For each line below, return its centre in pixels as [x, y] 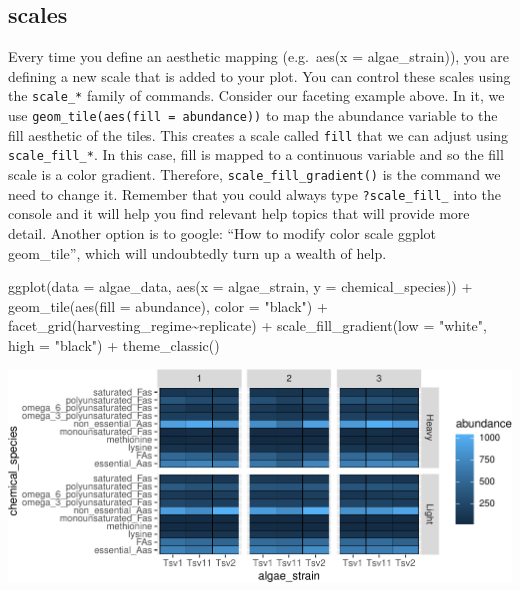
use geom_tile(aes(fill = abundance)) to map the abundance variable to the [253, 115]
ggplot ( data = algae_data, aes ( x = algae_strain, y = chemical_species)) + [240, 286]
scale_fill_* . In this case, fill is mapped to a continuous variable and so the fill [256, 154]
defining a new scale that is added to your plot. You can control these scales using [259, 75]
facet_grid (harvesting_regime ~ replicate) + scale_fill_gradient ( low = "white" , [247, 325]
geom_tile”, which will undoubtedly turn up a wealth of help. [197, 252]
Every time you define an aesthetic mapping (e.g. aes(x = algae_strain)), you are [259, 56]
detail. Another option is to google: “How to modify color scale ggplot [222, 232]
